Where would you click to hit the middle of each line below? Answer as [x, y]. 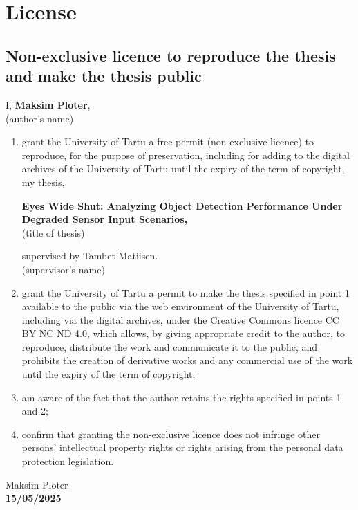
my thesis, [43, 182]
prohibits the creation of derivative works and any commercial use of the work [187, 360]
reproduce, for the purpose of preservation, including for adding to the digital [186, 155]
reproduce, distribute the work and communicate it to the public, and [170, 346]
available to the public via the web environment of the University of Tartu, [180, 306]
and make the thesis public [104, 76]
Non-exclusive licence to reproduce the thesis [171, 55]
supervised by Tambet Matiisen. [90, 256]
